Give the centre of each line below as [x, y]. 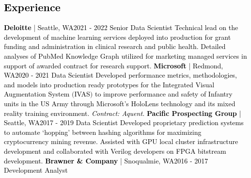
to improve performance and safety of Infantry [164, 94]
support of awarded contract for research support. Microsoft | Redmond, [114, 65]
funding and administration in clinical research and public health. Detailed [115, 46]
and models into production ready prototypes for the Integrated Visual [109, 84]
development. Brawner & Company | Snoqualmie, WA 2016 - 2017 [106, 160]
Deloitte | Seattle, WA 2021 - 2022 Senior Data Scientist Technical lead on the [121, 27]
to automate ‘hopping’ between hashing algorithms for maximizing [103, 132]
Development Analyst [36, 170]
